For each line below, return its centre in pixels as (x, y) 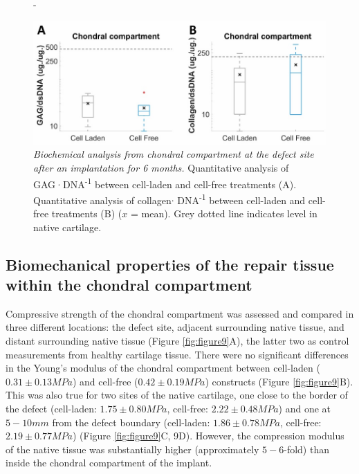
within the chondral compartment (129, 285)
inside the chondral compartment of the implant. (109, 463)
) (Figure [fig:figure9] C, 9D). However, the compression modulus (208, 436)
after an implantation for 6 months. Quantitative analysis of (161, 167)
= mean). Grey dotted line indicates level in (224, 213)
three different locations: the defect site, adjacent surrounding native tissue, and (175, 327)
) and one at (305, 409)
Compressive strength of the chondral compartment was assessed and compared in (180, 313)
